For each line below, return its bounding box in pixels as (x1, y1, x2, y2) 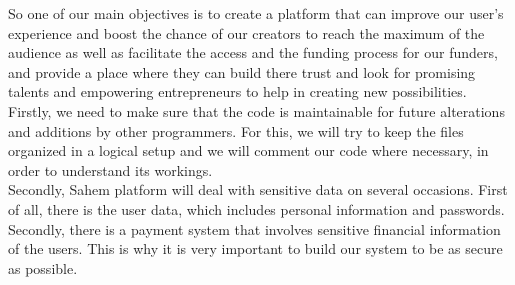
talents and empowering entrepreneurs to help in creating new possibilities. (8, 81, 467, 102)
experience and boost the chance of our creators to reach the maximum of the (8, 22, 485, 43)
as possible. (8, 257, 78, 278)
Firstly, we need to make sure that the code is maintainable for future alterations (8, 100, 505, 121)
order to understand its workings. (8, 159, 213, 180)
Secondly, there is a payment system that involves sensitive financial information (8, 218, 501, 239)
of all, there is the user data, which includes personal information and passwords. (8, 198, 505, 219)
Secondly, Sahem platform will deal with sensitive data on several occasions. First (8, 179, 508, 200)
